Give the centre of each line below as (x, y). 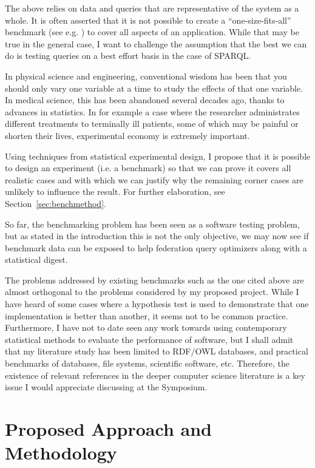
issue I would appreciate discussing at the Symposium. (106, 387)
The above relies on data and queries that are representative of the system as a (152, 8)
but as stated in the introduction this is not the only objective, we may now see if (157, 236)
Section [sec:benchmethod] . (56, 203)
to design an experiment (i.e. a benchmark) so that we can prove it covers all (148, 168)
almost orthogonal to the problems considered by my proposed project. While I (152, 292)
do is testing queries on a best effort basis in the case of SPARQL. (128, 56)
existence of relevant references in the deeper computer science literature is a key (155, 375)
